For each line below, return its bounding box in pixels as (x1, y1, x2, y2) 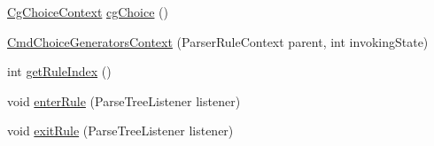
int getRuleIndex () (7, 62, 112, 81)
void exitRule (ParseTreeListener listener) (7, 121, 234, 140)
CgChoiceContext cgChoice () (7, 3, 168, 20)
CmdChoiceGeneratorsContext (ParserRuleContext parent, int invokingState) (7, 32, 429, 50)
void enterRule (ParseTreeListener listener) (7, 91, 241, 110)
